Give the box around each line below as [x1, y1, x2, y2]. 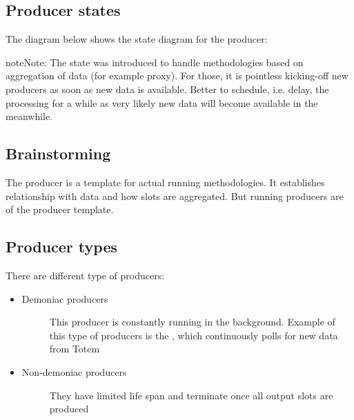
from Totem [49, 341, 100, 356]
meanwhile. [6, 109, 53, 123]
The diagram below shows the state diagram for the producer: [6, 32, 268, 46]
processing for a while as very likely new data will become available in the [6, 95, 318, 110]
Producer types [6, 236, 117, 257]
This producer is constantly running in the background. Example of [49, 314, 335, 329]
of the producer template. [6, 202, 114, 217]
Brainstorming [6, 143, 111, 164]
